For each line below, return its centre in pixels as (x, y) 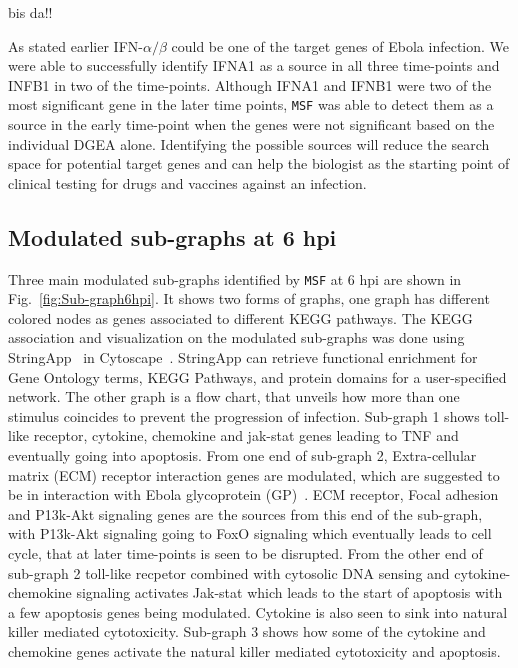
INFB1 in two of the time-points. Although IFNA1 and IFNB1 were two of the (250, 84)
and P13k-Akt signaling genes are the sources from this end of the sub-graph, (245, 513)
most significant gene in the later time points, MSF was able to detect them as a (251, 104)
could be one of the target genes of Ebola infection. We (340, 45)
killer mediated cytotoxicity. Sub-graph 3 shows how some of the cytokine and (247, 631)
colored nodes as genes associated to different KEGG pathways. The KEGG (240, 317)
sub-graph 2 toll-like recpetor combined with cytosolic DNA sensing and (229, 572)
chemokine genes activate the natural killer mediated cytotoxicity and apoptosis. (254, 650)
